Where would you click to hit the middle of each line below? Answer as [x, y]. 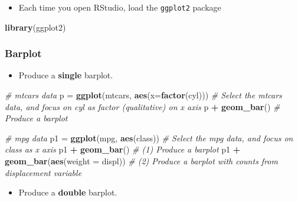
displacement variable [43, 172]
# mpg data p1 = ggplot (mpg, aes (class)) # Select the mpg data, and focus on [149, 138]
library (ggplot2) [35, 27]
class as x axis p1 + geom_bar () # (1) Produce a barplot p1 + [123, 149]
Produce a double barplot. [68, 192]
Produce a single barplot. [66, 75]
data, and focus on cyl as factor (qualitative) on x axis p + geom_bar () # [143, 106]
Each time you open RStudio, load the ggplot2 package [120, 7]
